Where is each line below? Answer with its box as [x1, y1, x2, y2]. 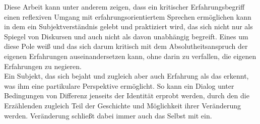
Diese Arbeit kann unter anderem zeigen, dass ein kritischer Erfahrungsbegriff [4, 2, 245, 12]
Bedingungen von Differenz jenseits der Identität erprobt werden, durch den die [4, 90, 249, 101]
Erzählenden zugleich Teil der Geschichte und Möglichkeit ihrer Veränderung [4, 100, 241, 110]
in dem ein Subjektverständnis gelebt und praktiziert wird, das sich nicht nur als [4, 21, 253, 32]
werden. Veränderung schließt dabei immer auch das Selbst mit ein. [4, 110, 212, 120]
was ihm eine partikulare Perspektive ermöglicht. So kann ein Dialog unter [4, 80, 234, 91]
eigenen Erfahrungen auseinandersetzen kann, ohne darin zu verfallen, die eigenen [4, 50, 256, 61]
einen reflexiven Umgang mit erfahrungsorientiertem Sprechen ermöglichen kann [4, 11, 251, 22]
